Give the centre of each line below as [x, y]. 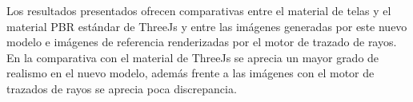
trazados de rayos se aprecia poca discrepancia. [122, 88]
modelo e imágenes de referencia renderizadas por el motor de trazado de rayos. [202, 42]
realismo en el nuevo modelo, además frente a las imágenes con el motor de [190, 73]
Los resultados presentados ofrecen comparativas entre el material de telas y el [199, 10]
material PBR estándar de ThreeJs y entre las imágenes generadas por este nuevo [207, 26]
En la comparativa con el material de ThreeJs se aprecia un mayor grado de [193, 57]
